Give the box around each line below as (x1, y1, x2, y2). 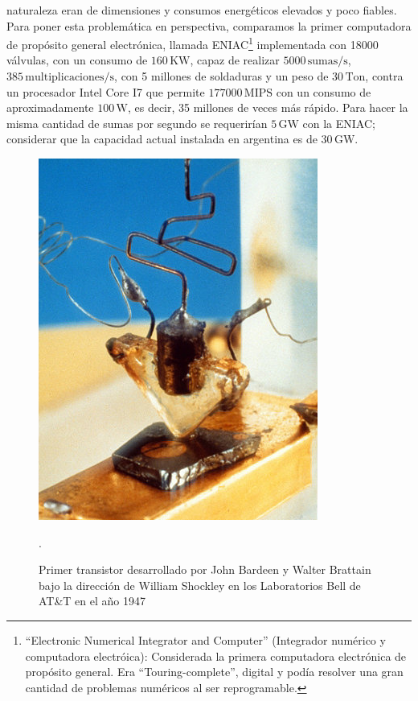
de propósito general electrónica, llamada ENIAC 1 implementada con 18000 (6, 34, 379, 52)
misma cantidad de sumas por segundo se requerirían (6, 114, 268, 131)
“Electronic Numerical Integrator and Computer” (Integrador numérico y (25, 631, 386, 648)
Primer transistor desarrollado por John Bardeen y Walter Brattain (39, 561, 371, 578)
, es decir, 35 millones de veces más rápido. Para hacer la (127, 99, 408, 116)
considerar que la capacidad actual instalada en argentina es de (6, 130, 318, 147)
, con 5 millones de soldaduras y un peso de (114, 68, 329, 85)
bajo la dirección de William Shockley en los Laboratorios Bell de (39, 576, 361, 593)
